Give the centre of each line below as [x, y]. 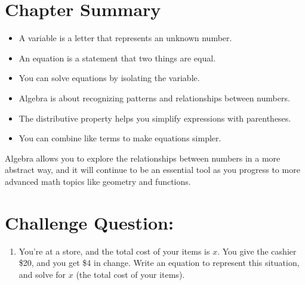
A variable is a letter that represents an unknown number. [125, 38]
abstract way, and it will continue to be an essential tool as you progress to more [152, 170]
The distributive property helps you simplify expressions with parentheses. [155, 118]
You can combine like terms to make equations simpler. [120, 138]
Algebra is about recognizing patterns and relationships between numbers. [154, 97]
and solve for [42, 274]
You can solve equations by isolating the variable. [109, 78]
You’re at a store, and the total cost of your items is [114, 251]
